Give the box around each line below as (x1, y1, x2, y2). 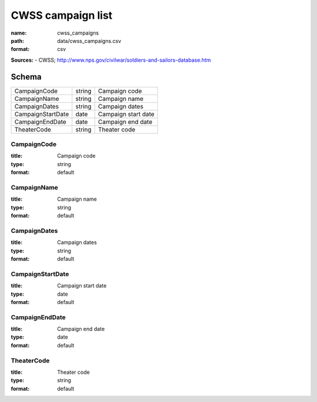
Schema (11, 72, 42, 82)
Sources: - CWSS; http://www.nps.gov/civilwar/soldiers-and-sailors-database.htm (11, 56, 211, 63)
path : (11, 37, 25, 44)
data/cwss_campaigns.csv (57, 37, 122, 44)
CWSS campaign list (11, 9, 113, 22)
